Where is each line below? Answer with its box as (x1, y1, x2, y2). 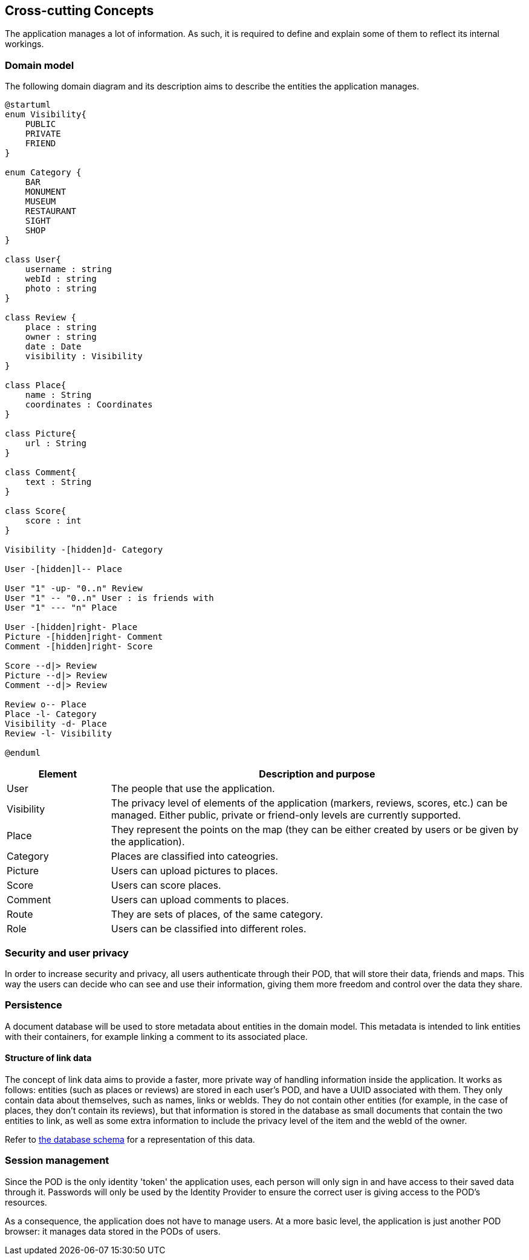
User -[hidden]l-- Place (5, 564, 122, 574)
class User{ (5, 255, 61, 265)
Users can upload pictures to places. (111, 865, 278, 877)
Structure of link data (5, 1053, 92, 1064)
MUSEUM (25, 196, 56, 207)
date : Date (25, 342, 82, 352)
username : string (25, 264, 112, 274)
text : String (25, 477, 92, 487)
